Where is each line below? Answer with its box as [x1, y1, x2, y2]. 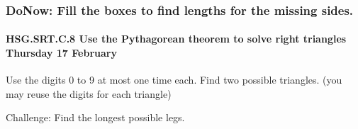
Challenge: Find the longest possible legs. [6, 110, 185, 125]
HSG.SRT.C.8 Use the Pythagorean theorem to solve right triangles [6, 31, 347, 46]
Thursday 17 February [6, 45, 117, 60]
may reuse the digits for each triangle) [6, 86, 172, 101]
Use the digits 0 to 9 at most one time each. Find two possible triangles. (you [6, 72, 342, 87]
